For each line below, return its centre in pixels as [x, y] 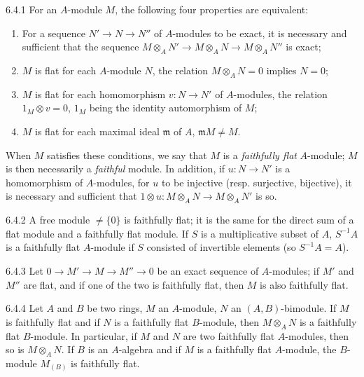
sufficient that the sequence [80, 47]
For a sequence [54, 33]
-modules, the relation [280, 94]
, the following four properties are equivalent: [212, 9]
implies [281, 70]
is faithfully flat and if [53, 321]
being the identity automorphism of [166, 108]
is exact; [303, 47]
